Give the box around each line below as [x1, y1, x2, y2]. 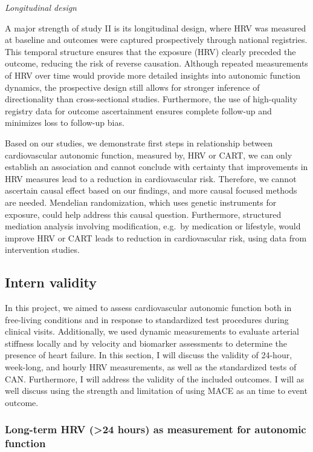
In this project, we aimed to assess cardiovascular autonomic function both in [5, 301, 292, 314]
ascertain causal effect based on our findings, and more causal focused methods [5, 184, 297, 197]
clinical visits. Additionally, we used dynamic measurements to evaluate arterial [5, 325, 299, 338]
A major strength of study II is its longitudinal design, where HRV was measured [5, 21, 306, 34]
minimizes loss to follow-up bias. [5, 116, 124, 129]
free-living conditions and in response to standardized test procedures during [5, 313, 289, 326]
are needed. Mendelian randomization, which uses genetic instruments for [5, 195, 277, 208]
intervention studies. [5, 243, 80, 256]
